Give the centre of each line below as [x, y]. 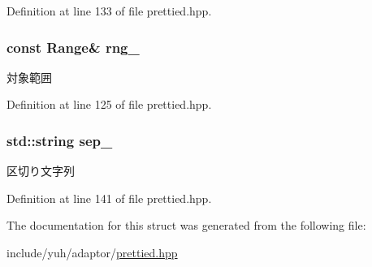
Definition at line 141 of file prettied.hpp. [109, 198]
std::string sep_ [60, 140]
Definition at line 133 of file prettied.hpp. [109, 11]
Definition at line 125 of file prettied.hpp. [109, 104]
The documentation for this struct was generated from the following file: [186, 225]
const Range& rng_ [73, 47]
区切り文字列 [41, 171]
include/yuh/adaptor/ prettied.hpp [92, 252]
